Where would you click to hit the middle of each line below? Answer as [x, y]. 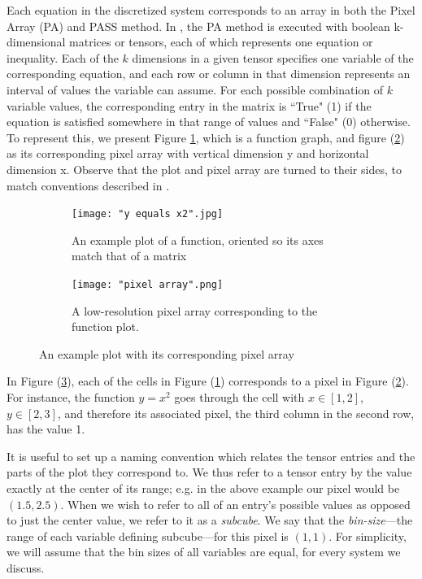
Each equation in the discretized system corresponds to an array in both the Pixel [211, 10]
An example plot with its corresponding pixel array [167, 353]
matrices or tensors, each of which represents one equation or [221, 42]
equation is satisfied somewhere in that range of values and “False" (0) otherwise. [209, 122]
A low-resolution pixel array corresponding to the [195, 310]
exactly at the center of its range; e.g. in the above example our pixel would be [203, 488]
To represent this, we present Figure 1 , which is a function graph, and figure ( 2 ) [206, 137]
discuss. [26, 567]
